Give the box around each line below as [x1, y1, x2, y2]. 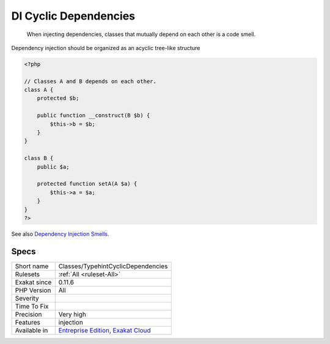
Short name [15, 262, 49, 270]
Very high [58, 310, 87, 318]
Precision [15, 310, 42, 318]
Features [15, 318, 41, 326]
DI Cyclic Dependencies [11, 9, 136, 23]
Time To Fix [15, 302, 49, 310]
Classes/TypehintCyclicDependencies [58, 262, 168, 270]
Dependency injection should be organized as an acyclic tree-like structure [11, 44, 200, 51]
